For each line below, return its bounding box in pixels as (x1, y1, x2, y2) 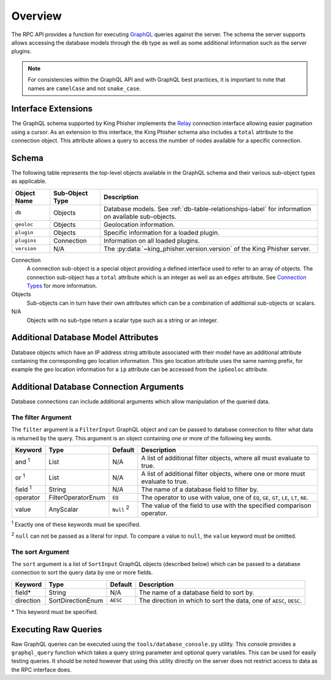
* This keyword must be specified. (11, 608, 98, 616)
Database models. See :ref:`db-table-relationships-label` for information (103, 204, 311, 213)
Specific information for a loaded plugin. (103, 228, 220, 237)
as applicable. (11, 178, 47, 185)
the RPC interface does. (11, 666, 72, 673)
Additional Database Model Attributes (11, 332, 159, 343)
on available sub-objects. (103, 212, 177, 221)
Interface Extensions (11, 104, 93, 114)
